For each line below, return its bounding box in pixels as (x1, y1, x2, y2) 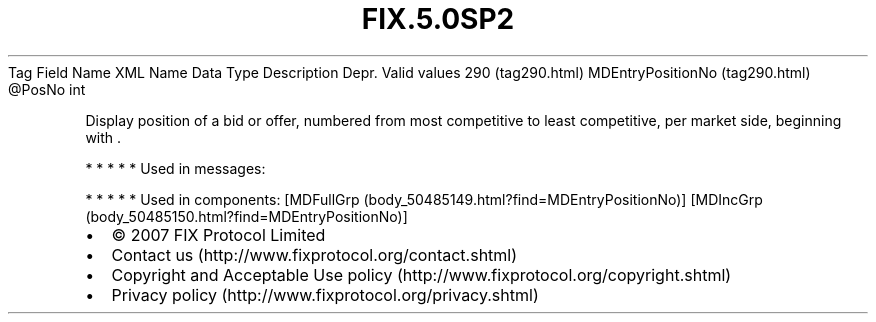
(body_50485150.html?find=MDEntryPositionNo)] (85, 207, 408, 225)
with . (85, 128, 122, 146)
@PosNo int (8, 80, 86, 98)
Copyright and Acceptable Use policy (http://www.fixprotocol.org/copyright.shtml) (111, 264, 732, 285)
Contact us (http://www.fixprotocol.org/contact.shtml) (111, 244, 518, 265)
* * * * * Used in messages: (85, 159, 266, 177)
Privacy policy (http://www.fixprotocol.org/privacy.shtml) (111, 284, 539, 305)
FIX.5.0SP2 (361, 2, 515, 36)
